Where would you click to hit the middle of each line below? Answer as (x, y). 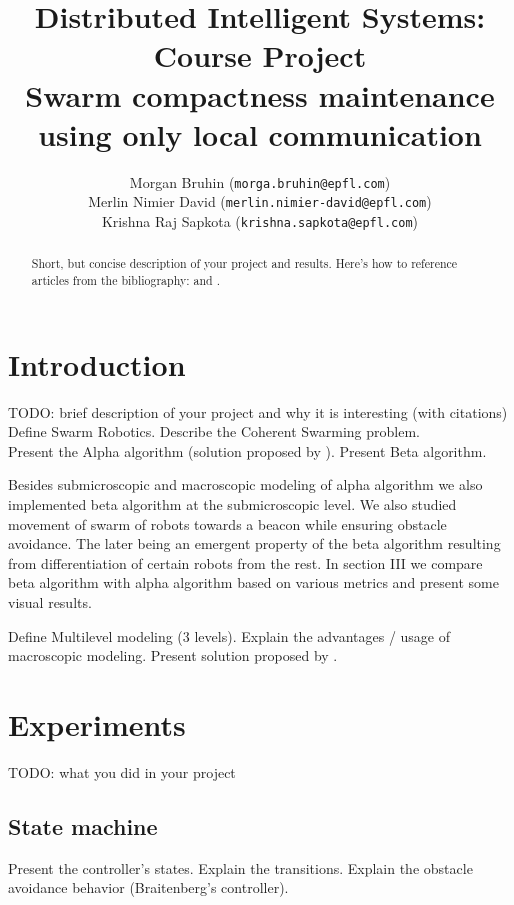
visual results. (50, 602)
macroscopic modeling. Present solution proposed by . (173, 655)
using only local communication (260, 133)
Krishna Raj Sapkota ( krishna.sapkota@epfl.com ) (260, 221)
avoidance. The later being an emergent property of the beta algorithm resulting (254, 543)
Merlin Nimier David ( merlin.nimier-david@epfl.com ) (260, 201)
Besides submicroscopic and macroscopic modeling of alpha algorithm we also (245, 484)
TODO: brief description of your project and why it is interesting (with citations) (258, 411)
